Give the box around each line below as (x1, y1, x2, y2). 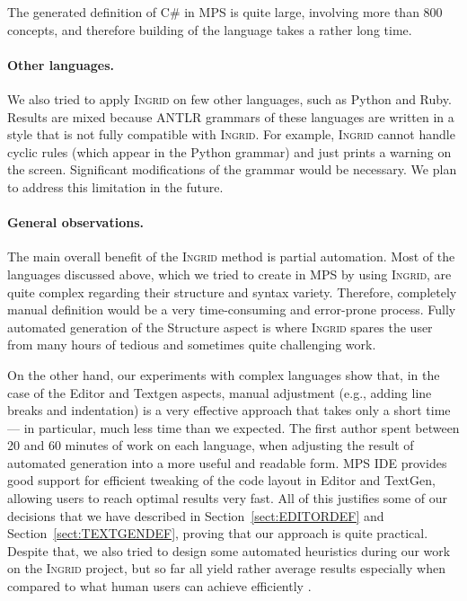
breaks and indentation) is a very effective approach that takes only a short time (7, 401, 451, 420)
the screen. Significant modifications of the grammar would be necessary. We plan (7, 160, 457, 179)
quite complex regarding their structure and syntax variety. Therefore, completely (7, 282, 457, 301)
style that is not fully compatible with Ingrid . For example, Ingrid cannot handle (7, 125, 455, 144)
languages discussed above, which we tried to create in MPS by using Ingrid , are (7, 264, 452, 283)
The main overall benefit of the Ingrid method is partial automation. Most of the (7, 247, 455, 266)
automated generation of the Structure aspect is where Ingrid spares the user (7, 317, 433, 336)
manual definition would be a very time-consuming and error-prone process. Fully (7, 300, 456, 319)
